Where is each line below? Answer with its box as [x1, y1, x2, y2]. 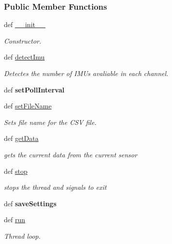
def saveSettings [4, 198, 57, 208]
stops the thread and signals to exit [4, 182, 107, 192]
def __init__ [4, 19, 45, 30]
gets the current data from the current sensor [4, 149, 137, 159]
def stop [4, 166, 28, 176]
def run [4, 214, 26, 225]
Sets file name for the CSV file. [4, 117, 97, 127]
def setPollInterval [4, 84, 65, 94]
